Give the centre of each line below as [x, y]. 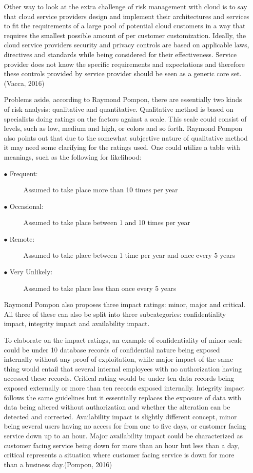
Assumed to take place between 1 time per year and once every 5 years [129, 255]
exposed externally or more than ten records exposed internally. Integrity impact [125, 388]
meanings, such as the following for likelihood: [73, 156]
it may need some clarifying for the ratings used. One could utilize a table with [122, 147]
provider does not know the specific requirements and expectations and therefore [125, 64]
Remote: [22, 238]
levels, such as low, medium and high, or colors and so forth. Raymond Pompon [123, 128]
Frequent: [24, 173]
